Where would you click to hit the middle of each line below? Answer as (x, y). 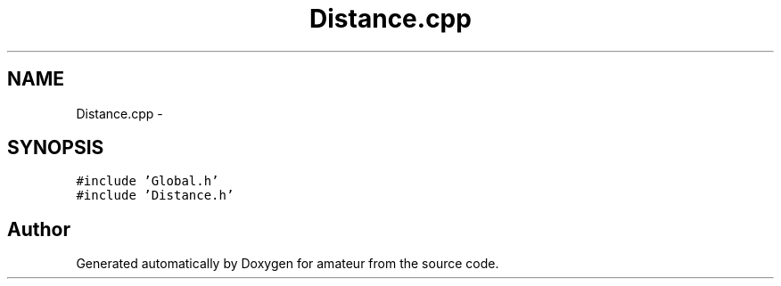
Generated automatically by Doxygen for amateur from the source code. (288, 264)
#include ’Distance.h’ (155, 196)
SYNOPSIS (56, 148)
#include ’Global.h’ (148, 181)
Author (39, 229)
